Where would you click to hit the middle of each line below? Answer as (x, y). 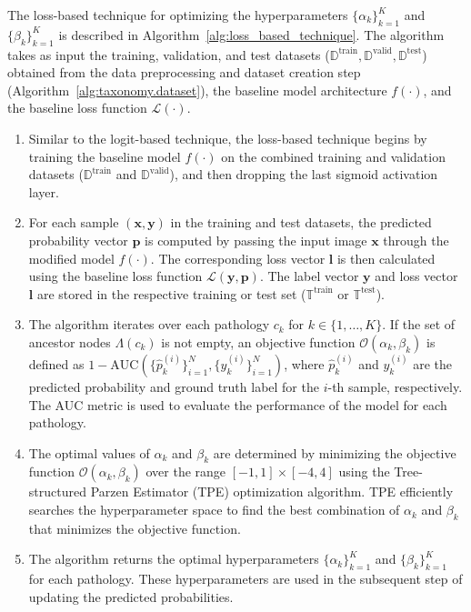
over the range (186, 472)
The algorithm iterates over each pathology (149, 324)
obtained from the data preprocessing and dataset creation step (184, 72)
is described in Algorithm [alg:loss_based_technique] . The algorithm (251, 34)
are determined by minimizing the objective (335, 452)
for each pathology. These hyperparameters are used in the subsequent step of (246, 579)
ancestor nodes (70, 341)
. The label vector (309, 276)
